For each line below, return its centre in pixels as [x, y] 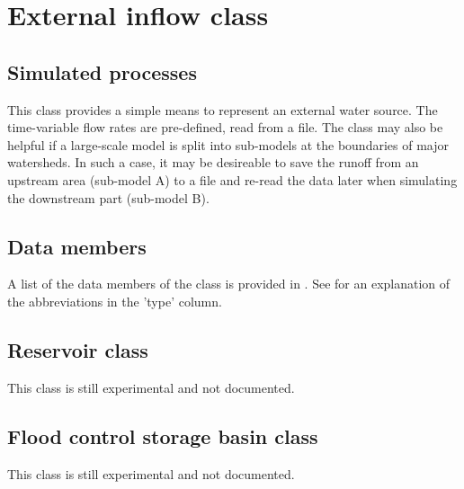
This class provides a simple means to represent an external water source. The [223, 109]
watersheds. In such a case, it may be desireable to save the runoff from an [213, 162]
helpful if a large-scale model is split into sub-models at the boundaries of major [228, 144]
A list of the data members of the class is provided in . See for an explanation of [229, 284]
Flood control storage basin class [163, 436]
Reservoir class [78, 349]
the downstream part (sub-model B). [108, 197]
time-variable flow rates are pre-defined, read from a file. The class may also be [225, 127]
